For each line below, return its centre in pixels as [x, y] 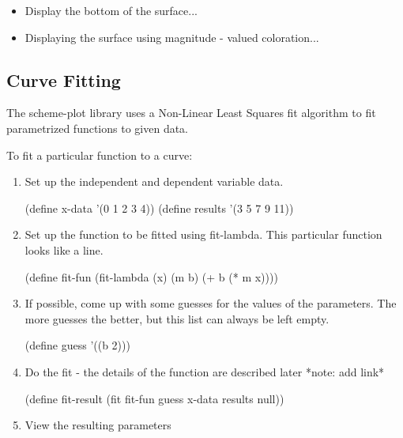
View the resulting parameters [98, 425]
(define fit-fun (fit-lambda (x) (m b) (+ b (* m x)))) [151, 276]
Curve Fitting [64, 79]
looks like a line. [64, 249]
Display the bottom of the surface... [111, 10]
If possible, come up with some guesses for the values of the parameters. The [211, 303]
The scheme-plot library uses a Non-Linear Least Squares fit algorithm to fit [191, 113]
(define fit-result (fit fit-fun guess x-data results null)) [154, 398]
